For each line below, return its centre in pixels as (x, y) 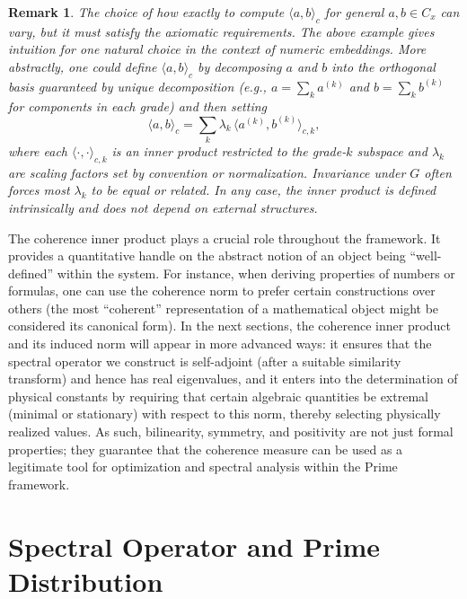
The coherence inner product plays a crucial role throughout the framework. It (225, 238)
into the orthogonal (383, 66)
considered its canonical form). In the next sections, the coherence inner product (229, 326)
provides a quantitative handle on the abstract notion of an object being (207, 255)
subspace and (392, 150)
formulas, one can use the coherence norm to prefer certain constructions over (222, 291)
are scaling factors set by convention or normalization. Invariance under (207, 172)
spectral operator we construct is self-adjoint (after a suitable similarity (205, 361)
